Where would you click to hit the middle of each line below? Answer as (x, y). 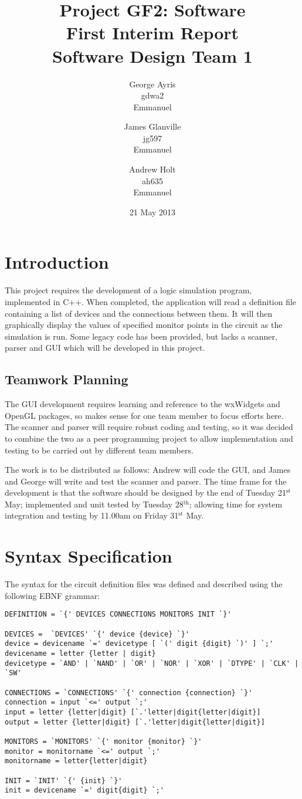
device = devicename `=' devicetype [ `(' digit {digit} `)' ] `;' (139, 644)
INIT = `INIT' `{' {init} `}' (64, 781)
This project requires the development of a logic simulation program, (128, 290)
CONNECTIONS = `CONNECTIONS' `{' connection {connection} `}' (129, 693)
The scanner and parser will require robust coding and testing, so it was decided (149, 427)
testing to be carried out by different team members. (99, 450)
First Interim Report (152, 33)
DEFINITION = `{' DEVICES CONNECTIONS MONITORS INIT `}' (118, 615)
